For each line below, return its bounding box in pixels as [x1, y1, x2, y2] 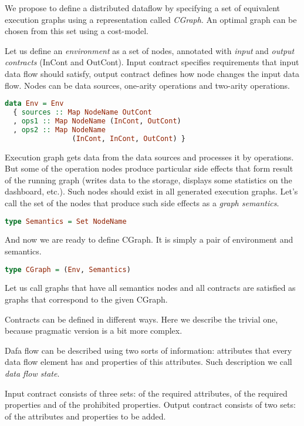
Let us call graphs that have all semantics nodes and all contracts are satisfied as [5, 281, 296, 294]
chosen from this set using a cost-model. [5, 25, 148, 37]
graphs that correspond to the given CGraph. [5, 293, 168, 306]
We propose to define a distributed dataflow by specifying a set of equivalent [5, 2, 281, 14]
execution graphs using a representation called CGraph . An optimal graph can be [5, 13, 297, 25]
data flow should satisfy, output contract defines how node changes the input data [5, 67, 300, 79]
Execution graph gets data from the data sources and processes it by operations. [5, 150, 294, 163]
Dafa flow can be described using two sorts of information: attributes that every [5, 344, 292, 356]
